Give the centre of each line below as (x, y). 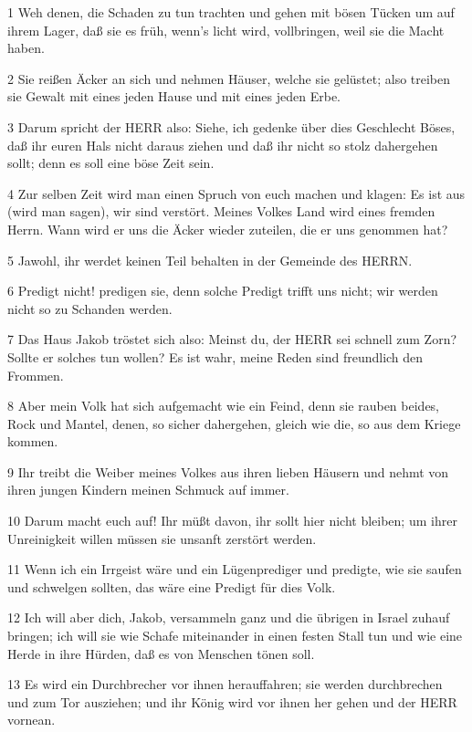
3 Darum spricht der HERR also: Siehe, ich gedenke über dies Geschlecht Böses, (231, 126)
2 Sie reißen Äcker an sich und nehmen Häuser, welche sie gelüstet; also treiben (229, 78)
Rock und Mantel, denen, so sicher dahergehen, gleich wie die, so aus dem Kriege (234, 423)
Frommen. (36, 375)
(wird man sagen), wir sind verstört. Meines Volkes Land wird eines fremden (221, 211)
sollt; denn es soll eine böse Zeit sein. (111, 163)
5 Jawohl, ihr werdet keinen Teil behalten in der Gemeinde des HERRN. (210, 260)
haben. (26, 48)
